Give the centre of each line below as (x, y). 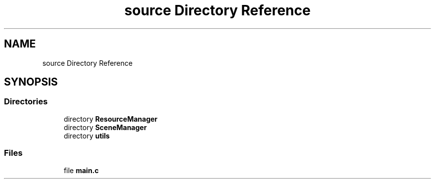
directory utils (87, 136)
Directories (26, 102)
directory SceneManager (105, 127)
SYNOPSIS (31, 82)
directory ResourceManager (111, 119)
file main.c (81, 170)
